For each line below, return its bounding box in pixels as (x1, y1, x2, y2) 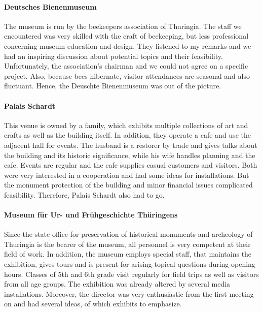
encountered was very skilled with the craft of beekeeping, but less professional (4, 30, 249, 41)
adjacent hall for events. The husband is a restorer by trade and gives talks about (4, 139, 257, 150)
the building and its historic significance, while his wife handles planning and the (4, 149, 255, 160)
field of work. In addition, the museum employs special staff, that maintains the (4, 248, 252, 259)
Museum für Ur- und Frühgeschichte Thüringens (4, 209, 178, 220)
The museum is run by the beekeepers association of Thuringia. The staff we (4, 20, 242, 31)
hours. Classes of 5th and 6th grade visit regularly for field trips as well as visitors (4, 268, 259, 279)
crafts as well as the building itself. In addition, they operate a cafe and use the (4, 130, 251, 140)
